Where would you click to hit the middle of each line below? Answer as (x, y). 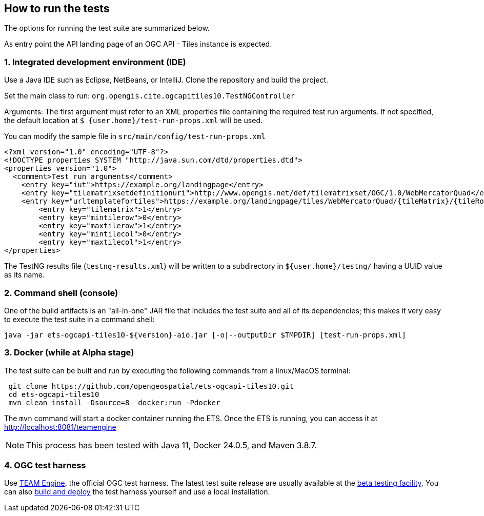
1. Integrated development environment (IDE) (95, 62)
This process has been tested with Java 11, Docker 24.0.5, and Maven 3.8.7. (172, 445)
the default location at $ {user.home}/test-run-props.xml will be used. (133, 121)
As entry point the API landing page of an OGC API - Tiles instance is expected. (138, 44)
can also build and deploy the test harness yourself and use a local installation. (137, 492)
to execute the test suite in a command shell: (79, 319)
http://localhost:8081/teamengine (60, 427)
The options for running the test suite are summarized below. (107, 28)
